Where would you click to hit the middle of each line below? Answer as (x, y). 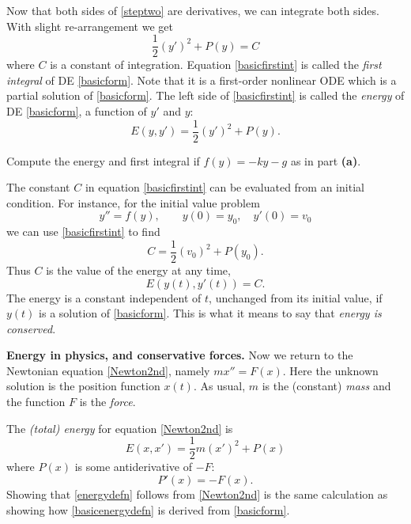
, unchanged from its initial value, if (296, 297)
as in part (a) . (326, 160)
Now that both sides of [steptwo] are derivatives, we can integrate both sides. (193, 10)
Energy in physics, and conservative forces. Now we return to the (180, 355)
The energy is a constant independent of (104, 297)
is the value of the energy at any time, (138, 270)
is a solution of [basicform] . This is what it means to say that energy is (210, 313)
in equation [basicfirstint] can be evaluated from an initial (224, 187)
